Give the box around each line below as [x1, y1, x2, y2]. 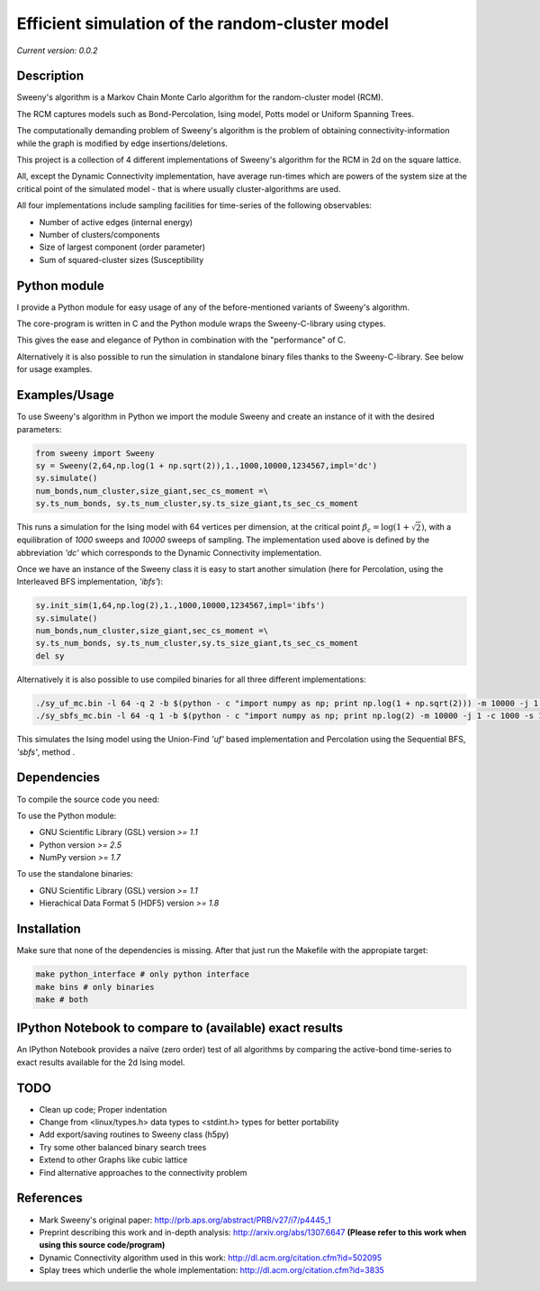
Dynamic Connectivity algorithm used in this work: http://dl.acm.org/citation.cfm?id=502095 [39, 1252, 382, 1263]
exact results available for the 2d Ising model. [16, 1057, 185, 1068]
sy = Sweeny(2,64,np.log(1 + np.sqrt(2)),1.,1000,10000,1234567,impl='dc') [35, 460, 378, 470]
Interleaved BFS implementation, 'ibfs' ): [16, 577, 164, 587]
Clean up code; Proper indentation [39, 1104, 167, 1114]
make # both [35, 994, 89, 1005]
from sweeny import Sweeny [35, 448, 155, 459]
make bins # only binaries [35, 982, 155, 992]
